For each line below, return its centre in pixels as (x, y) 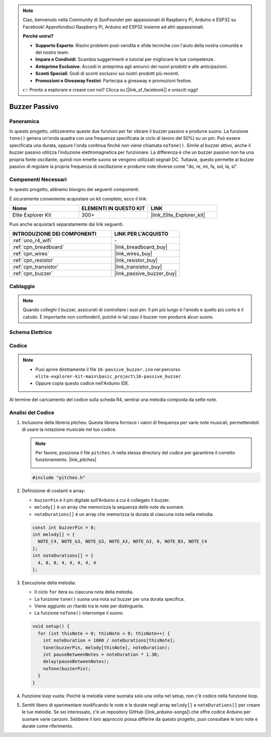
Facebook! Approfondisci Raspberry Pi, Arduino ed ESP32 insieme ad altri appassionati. (113, 27)
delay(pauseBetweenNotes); (76, 662)
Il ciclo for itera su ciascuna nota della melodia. (84, 592)
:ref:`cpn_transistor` (36, 267)
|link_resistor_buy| (136, 260)
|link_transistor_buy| (138, 267)
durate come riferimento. (48, 726)
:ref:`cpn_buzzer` (33, 273)
